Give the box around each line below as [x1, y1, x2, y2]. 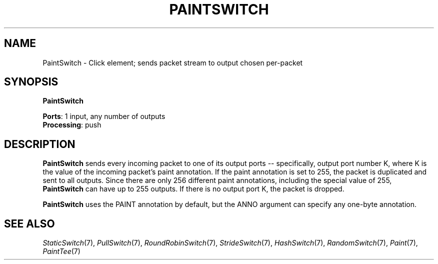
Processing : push [42, 120, 101, 129]
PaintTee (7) [42, 247, 80, 256]
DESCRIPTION [4, 137, 75, 150]
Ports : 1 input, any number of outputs [42, 112, 165, 121]
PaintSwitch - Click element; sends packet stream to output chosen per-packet [42, 58, 303, 67]
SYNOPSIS [4, 75, 58, 88]
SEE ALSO [4, 217, 55, 230]
